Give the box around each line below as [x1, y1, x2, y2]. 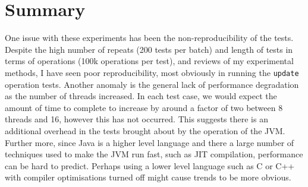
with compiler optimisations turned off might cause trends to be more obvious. [5, 171, 291, 183]
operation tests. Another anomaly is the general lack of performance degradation [5, 78, 299, 90]
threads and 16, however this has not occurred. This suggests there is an [5, 113, 268, 125]
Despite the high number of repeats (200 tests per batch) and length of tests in [5, 43, 293, 55]
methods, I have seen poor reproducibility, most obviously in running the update [5, 66, 299, 78]
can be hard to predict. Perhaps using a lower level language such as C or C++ [5, 159, 295, 172]
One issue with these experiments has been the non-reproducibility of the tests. [5, 31, 294, 44]
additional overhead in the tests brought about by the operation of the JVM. [5, 124, 285, 137]
